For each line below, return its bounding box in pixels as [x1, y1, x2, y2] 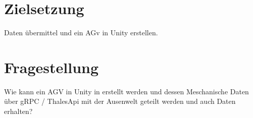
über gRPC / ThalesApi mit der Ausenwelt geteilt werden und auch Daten [4, 96, 236, 106]
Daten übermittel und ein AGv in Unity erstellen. [4, 27, 158, 38]
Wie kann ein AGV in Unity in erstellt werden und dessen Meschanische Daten [4, 86, 249, 96]
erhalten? [4, 106, 33, 116]
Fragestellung [4, 56, 99, 77]
